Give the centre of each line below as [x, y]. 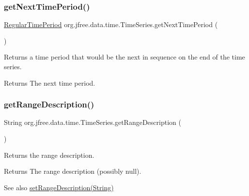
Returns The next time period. [50, 83]
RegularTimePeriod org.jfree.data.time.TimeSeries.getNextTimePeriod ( [111, 24]
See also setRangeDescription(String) [59, 187]
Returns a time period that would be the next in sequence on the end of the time [124, 57]
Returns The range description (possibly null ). [73, 171]
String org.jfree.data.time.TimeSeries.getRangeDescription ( [93, 122]
